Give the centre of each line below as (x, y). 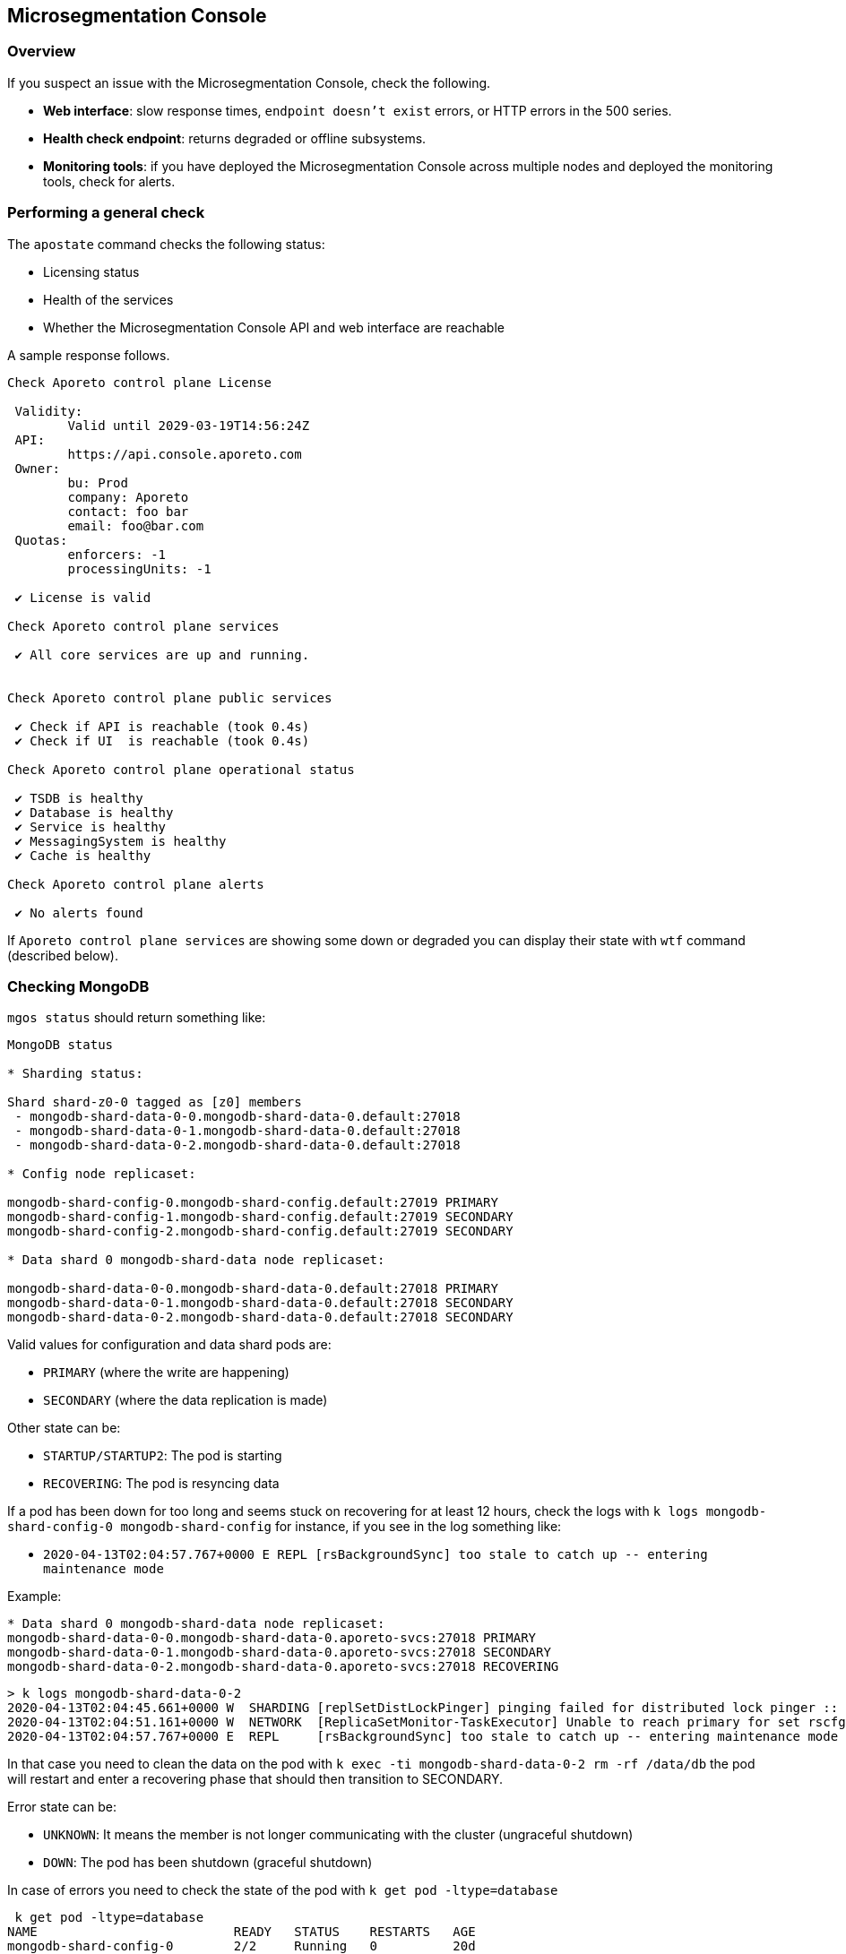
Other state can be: (64, 1428)
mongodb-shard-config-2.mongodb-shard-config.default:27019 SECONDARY (260, 1231)
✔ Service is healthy (91, 826)
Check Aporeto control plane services (143, 626)
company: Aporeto (128, 497)
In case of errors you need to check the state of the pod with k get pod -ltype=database (283, 1890)
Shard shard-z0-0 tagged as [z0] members (155, 1102)
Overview (42, 52)
